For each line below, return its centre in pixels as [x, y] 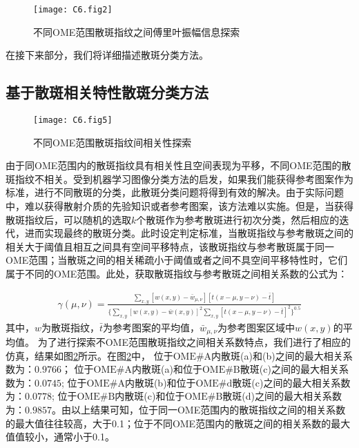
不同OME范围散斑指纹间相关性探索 [113, 142]
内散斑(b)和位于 [160, 382]
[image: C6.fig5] [73, 120]
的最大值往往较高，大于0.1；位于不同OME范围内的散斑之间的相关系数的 [168, 423]
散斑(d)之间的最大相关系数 [282, 396]
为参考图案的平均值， [152, 327]
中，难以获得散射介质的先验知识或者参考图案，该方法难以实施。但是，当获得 [179, 206]
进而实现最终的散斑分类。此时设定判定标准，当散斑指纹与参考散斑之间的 [189, 233]
